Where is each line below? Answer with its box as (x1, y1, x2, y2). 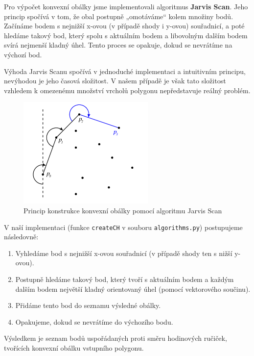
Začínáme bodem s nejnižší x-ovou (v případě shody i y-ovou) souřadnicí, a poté (4, 21, 245, 31)
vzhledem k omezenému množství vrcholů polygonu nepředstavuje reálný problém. (4, 85, 251, 95)
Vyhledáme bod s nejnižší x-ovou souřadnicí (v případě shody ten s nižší (15, 248, 232, 258)
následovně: (4, 231, 39, 242)
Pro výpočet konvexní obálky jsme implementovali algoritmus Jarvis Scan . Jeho (4, 1, 248, 11)
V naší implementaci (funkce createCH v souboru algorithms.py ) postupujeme (4, 222, 243, 232)
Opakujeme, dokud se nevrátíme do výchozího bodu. (15, 316, 173, 327)
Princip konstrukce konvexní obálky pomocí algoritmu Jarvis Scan (23, 205, 222, 215)
